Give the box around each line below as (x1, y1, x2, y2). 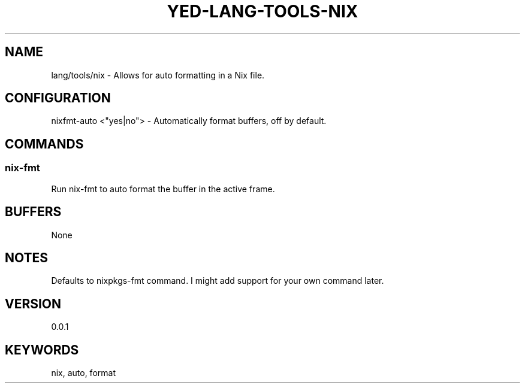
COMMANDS (5, 136, 84, 151)
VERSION (5, 296, 62, 311)
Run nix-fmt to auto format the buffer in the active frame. (51, 183, 275, 194)
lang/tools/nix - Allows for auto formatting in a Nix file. (51, 69, 265, 80)
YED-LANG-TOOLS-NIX (167, 1, 358, 22)
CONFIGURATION (5, 90, 111, 106)
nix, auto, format (51, 368, 116, 378)
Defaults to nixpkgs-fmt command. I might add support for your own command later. (51, 275, 384, 286)
